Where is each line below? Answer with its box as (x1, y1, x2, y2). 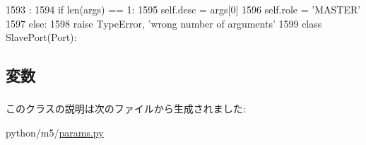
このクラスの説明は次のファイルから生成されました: (6, 101, 246, 116)
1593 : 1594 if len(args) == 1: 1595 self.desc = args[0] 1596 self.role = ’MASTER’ (6, 2, 361, 16)
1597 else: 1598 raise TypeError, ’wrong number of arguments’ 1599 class (6, 16, 322, 30)
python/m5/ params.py (6, 125, 104, 140)
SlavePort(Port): (6, 30, 77, 45)
